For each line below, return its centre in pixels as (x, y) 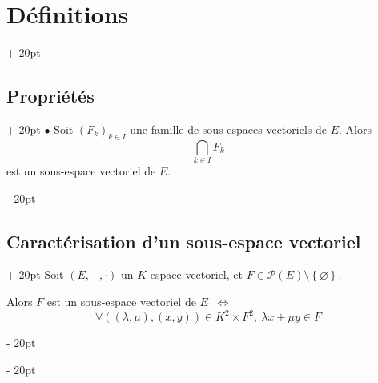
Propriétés (50, 96)
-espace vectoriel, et (195, 274)
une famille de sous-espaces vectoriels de (228, 129)
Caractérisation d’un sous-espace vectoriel (184, 241)
